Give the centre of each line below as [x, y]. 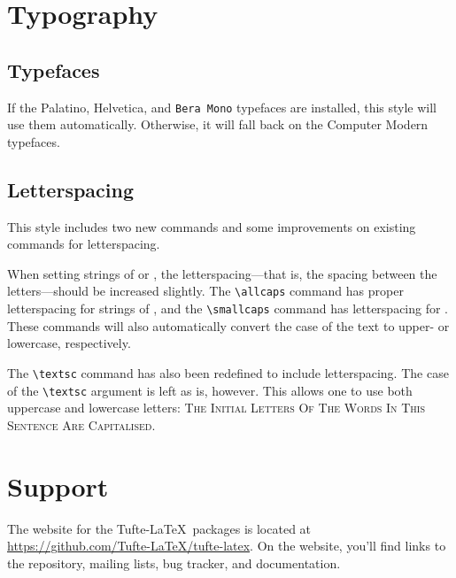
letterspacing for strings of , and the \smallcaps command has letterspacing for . [228, 308]
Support [58, 486]
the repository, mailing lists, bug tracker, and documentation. [174, 563]
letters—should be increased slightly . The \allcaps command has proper [205, 291]
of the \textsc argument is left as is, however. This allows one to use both [210, 390]
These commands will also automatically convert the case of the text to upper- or [228, 325]
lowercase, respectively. [69, 343]
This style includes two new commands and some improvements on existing [212, 226]
